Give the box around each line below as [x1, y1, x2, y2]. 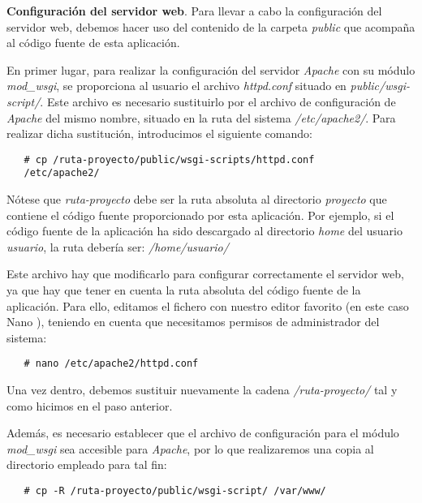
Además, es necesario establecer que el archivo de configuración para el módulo [6, 424, 399, 441]
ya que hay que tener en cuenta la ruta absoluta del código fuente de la [6, 282, 361, 299]
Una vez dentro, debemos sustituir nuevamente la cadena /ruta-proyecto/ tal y [6, 381, 398, 398]
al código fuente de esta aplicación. [6, 34, 180, 51]
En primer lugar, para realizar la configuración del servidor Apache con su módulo [6, 61, 416, 78]
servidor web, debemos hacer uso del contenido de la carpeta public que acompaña [6, 18, 416, 35]
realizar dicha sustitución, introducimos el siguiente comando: [6, 125, 312, 142]
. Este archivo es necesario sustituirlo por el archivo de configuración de [40, 92, 396, 110]
